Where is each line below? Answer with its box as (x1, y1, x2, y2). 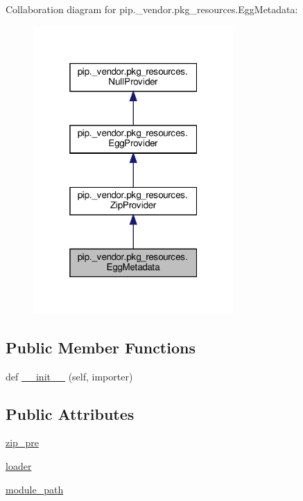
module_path (6, 482, 64, 496)
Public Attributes (6, 403, 135, 424)
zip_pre (6, 435, 39, 450)
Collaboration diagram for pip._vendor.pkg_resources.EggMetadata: (6, 2, 298, 16)
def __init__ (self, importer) (6, 369, 133, 383)
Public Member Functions (6, 336, 196, 358)
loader (6, 458, 32, 473)
